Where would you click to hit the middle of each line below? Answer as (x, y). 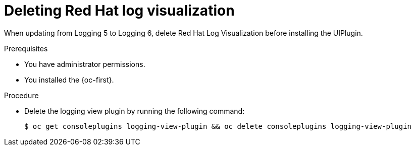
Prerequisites (26, 48)
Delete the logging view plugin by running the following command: (135, 111)
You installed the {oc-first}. (69, 80)
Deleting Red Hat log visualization (119, 11)
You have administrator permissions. (85, 64)
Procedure (21, 95)
